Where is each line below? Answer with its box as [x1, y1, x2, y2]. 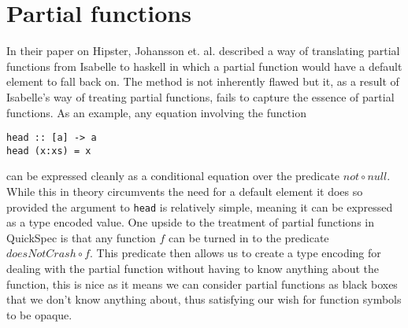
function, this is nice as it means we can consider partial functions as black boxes [6, 275, 398, 292]
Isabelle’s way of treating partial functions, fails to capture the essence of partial [6, 88, 395, 105]
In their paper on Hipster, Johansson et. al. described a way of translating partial [6, 42, 400, 59]
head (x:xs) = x [6, 145, 91, 157]
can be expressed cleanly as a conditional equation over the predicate [6, 168, 340, 184]
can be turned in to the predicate [169, 229, 329, 245]
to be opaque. [6, 306, 72, 322]
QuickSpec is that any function [6, 229, 156, 245]
